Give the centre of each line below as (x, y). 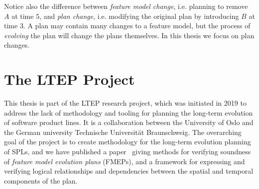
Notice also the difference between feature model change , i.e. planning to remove (126, 6)
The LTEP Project (69, 79)
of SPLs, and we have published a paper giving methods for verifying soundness (128, 152)
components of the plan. (41, 180)
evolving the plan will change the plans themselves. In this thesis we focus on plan (129, 35)
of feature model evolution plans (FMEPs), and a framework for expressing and (125, 161)
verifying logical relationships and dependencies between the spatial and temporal (129, 171)
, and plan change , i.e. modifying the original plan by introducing (139, 16)
